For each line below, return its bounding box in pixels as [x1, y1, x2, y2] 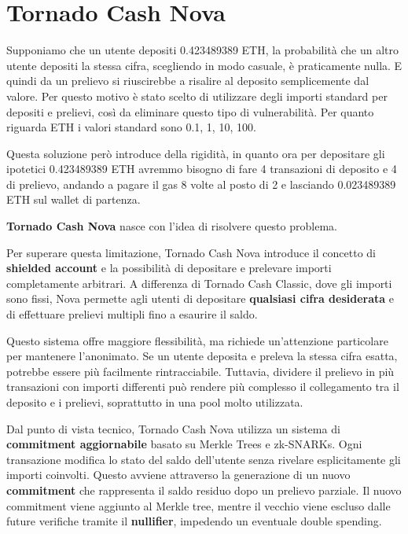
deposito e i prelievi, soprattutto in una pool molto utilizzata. [6, 394, 303, 410]
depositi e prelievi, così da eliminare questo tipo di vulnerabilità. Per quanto [6, 103, 374, 120]
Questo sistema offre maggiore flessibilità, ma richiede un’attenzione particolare [6, 332, 388, 348]
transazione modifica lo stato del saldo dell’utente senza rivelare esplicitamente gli [6, 451, 401, 467]
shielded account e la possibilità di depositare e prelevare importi [6, 260, 332, 276]
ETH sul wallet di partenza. [6, 191, 141, 208]
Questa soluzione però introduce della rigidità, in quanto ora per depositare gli [6, 145, 385, 161]
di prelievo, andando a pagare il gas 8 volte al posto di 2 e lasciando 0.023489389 [6, 175, 396, 192]
